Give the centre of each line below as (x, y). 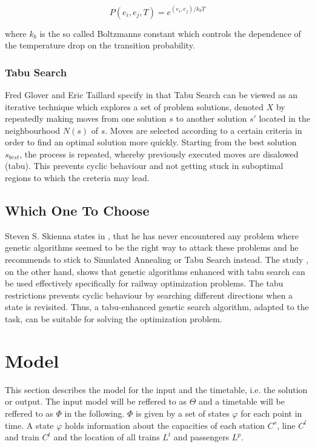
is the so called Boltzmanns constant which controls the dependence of (170, 33)
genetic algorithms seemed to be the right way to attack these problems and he (152, 247)
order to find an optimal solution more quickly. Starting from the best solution (151, 142)
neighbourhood (33, 130)
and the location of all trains (107, 437)
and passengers (201, 437)
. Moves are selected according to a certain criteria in (204, 130)
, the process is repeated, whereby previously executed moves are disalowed (159, 154)
